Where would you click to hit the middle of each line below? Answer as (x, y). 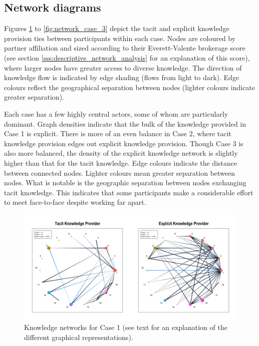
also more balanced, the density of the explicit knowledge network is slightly (121, 153)
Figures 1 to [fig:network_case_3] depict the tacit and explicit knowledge (117, 28)
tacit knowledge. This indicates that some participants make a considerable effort (129, 192)
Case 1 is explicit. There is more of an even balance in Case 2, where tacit (118, 133)
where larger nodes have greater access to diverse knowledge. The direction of (123, 67)
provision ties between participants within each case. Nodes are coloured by (120, 38)
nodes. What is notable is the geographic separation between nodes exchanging (125, 183)
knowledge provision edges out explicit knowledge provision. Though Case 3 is (124, 143)
